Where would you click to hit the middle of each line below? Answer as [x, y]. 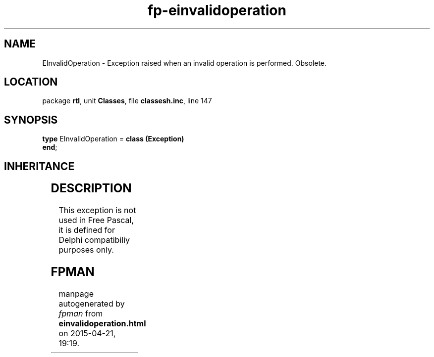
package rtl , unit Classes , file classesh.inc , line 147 [127, 101]
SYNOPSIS [31, 120]
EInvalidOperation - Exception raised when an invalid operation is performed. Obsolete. [185, 63]
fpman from [81, 313]
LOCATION [31, 82]
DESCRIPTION [91, 188]
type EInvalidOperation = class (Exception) [113, 139]
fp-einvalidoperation [217, 10]
